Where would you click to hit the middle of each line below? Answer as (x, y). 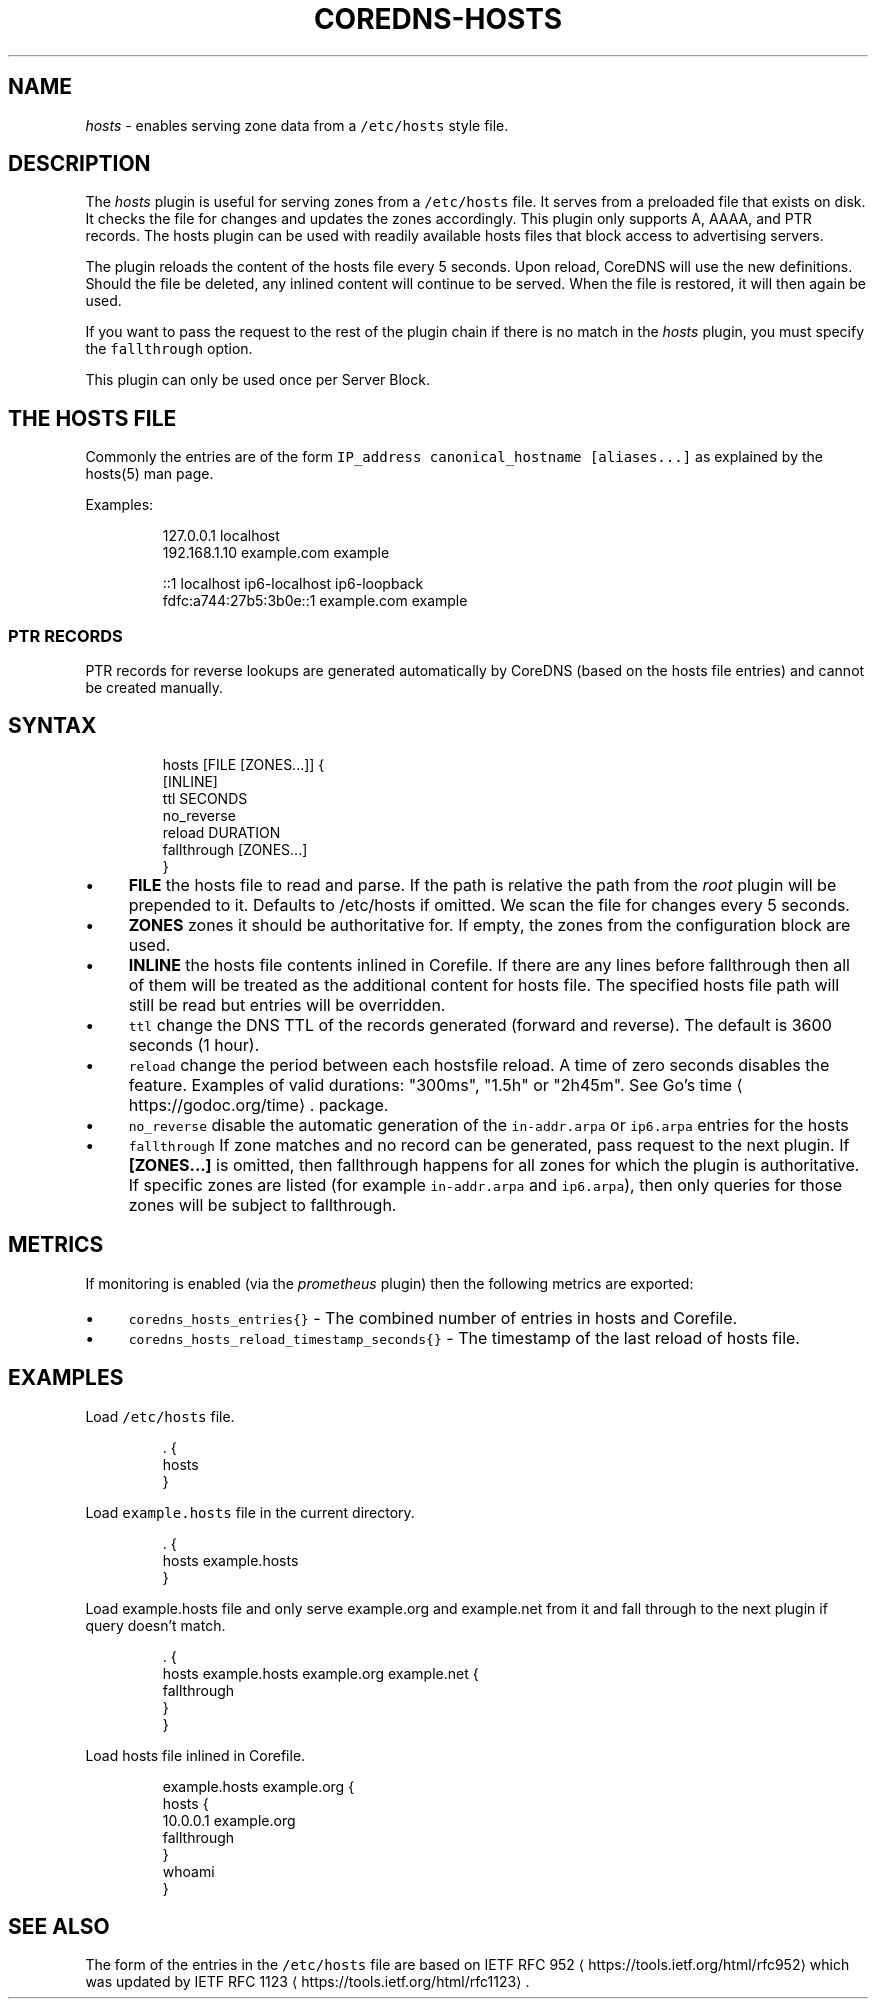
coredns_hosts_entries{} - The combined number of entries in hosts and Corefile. (433, 1317)
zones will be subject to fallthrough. (262, 1204)
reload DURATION (221, 832)
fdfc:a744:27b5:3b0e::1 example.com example (315, 601)
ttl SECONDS (205, 798)
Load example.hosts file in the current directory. (250, 1512)
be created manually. (154, 688)
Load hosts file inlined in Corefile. (195, 1755)
